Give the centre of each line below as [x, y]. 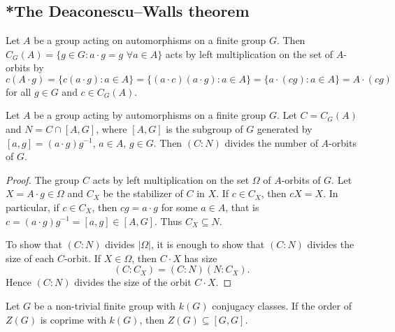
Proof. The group [43, 179]
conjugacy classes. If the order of [282, 305]
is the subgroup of [204, 128]
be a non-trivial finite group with [105, 305]
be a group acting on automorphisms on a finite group [150, 40]
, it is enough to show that [208, 244]
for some [179, 207]
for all [19, 91]
